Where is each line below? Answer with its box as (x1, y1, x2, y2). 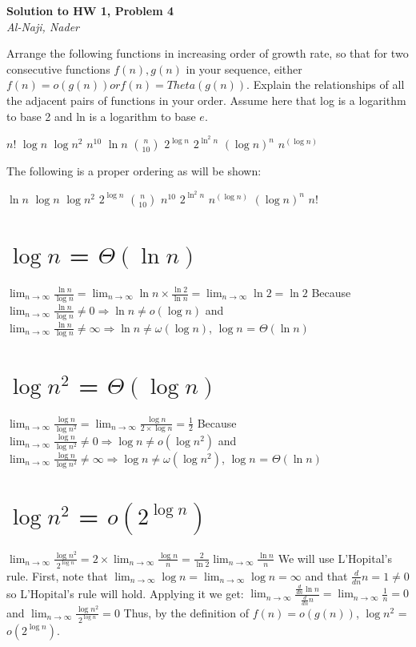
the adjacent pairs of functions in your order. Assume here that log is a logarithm (6, 91, 406, 108)
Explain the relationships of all (253, 76, 405, 93)
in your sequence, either (186, 60, 302, 77)
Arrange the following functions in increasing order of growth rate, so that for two (6, 45, 409, 62)
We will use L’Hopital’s (278, 549, 392, 566)
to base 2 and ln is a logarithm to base (6, 107, 196, 124)
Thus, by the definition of (123, 604, 249, 621)
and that (305, 567, 348, 584)
